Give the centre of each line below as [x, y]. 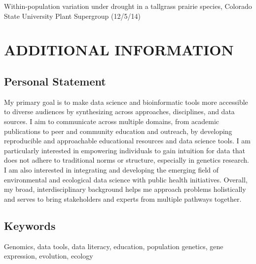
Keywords [30, 225]
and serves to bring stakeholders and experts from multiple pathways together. [123, 198]
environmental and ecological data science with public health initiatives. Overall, [126, 179]
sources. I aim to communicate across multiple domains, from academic [111, 121]
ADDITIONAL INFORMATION [119, 50]
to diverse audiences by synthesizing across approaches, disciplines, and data [119, 111]
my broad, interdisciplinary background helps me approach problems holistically [125, 189]
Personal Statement [55, 81]
